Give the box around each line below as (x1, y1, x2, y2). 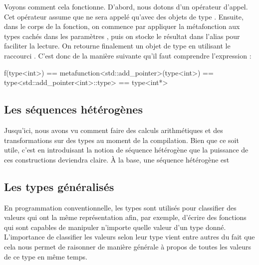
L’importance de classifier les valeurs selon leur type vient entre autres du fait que (4, 231, 255, 242)
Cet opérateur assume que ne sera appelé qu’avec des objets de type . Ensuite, (4, 11, 244, 21)
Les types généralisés (4, 178, 114, 194)
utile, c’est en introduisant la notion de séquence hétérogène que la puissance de (4, 144, 249, 155)
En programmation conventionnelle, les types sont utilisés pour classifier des (4, 202, 237, 212)
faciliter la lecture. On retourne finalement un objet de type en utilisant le (4, 40, 231, 51)
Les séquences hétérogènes (4, 101, 143, 117)
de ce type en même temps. (4, 251, 87, 261)
